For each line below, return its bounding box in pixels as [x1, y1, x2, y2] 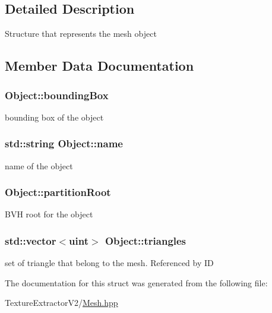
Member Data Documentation [5, 56, 194, 75]
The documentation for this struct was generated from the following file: [5, 276, 268, 289]
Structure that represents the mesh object [5, 27, 157, 40]
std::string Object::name [5, 136, 123, 151]
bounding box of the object [5, 110, 104, 123]
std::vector [5, 233, 56, 248]
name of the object [5, 159, 73, 172]
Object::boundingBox [5, 87, 109, 102]
